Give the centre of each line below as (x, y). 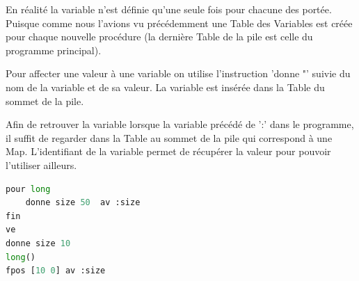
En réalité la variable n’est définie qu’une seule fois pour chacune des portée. (169, 9)
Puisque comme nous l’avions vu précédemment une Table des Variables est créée (179, 23)
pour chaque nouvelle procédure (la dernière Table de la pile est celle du (159, 37)
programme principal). (54, 50)
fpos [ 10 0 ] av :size (56, 271)
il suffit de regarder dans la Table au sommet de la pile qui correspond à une (169, 137)
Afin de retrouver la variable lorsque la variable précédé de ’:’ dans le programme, (180, 124)
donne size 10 (38, 243)
